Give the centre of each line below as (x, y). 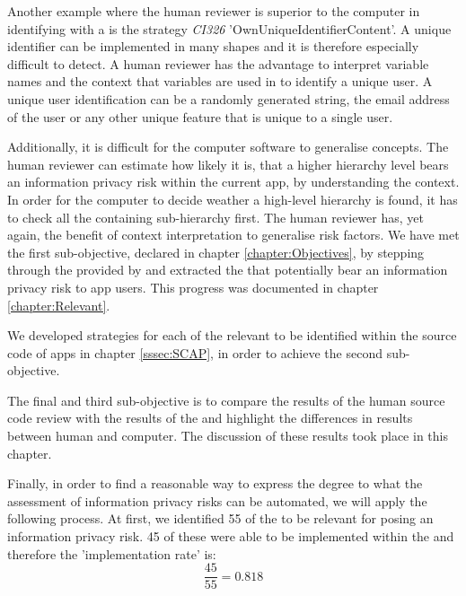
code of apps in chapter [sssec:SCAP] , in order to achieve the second (195, 352)
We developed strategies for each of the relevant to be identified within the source (232, 335)
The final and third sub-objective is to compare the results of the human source (226, 400)
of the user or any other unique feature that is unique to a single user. (200, 116)
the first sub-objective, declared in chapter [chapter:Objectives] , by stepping (216, 252)
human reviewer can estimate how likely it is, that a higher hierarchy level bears (228, 164)
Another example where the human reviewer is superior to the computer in (214, 11)
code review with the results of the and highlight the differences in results (210, 418)
